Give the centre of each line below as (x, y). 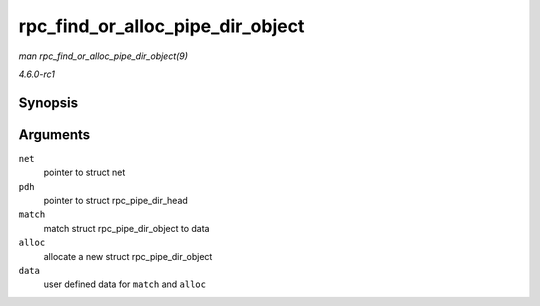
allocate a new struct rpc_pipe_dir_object (128, 256)
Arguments (54, 134)
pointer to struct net (84, 172)
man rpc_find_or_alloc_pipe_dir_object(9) (103, 56)
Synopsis (48, 102)
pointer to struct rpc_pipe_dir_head (116, 201)
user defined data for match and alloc (125, 284)
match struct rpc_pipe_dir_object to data (126, 228)
